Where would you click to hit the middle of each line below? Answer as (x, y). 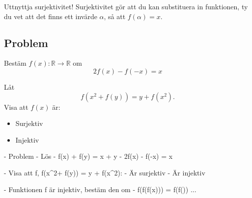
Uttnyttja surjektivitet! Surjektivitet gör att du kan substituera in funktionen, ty (126, 6)
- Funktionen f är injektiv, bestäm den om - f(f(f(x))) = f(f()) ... (100, 189)
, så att (115, 16)
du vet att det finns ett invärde (51, 16)
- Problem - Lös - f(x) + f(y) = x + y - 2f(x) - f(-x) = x (88, 156)
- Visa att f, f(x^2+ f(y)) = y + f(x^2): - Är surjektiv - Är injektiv (105, 172)
